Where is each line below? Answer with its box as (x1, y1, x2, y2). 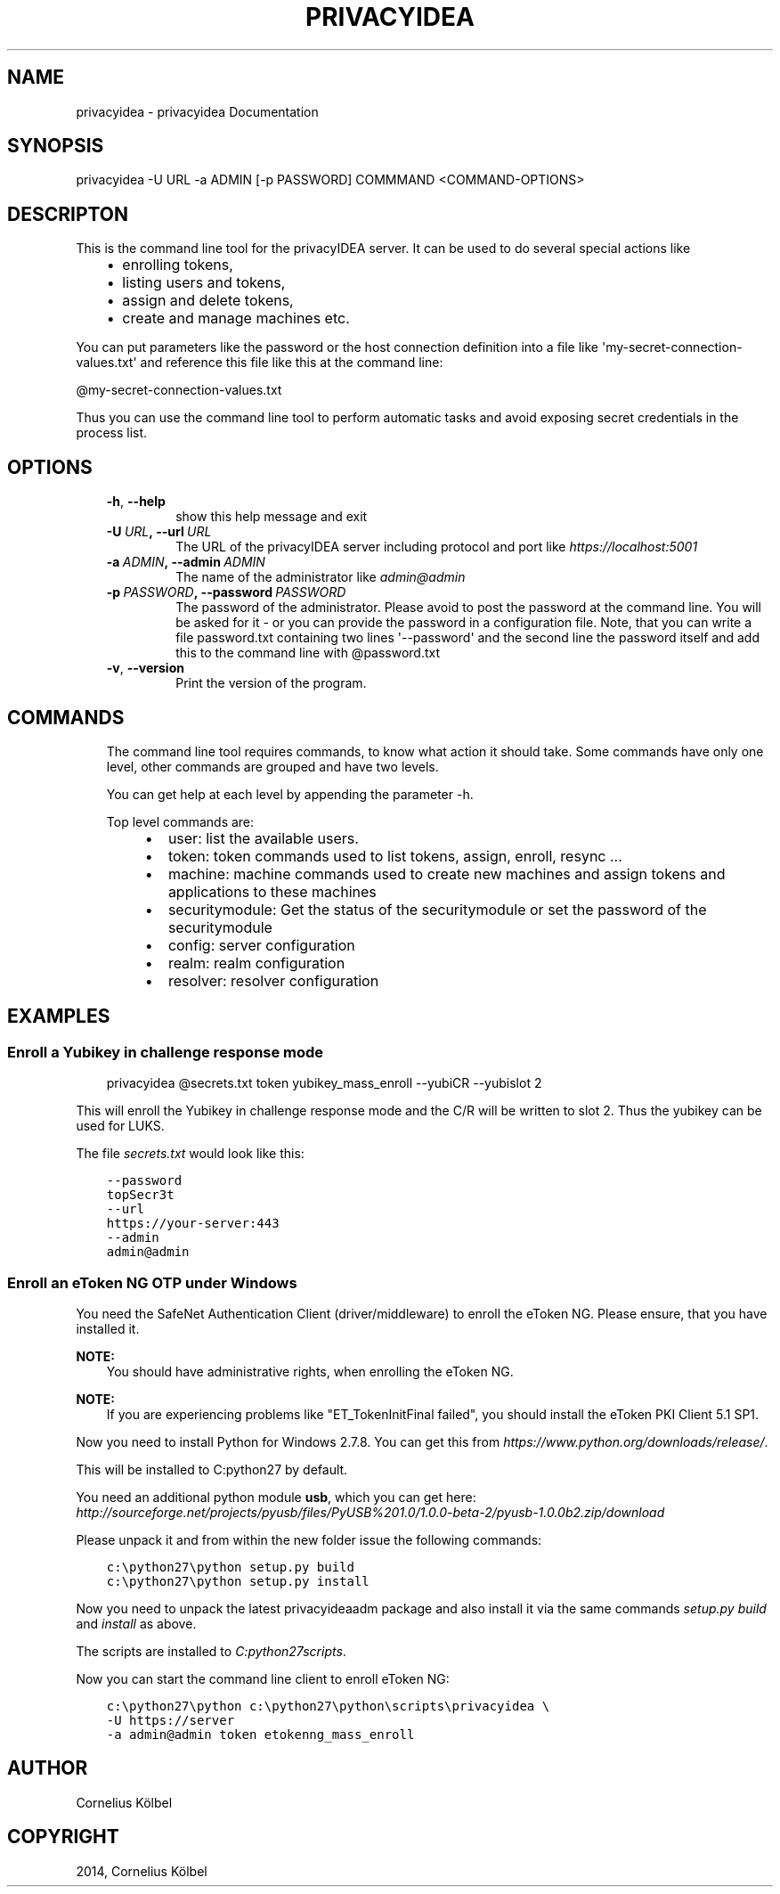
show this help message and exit (175, 509, 368, 525)
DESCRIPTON (7, 202, 129, 225)
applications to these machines (167, 882, 377, 901)
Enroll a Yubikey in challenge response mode (7, 1042, 324, 1061)
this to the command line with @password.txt (175, 645, 441, 661)
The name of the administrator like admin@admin (175, 569, 466, 585)
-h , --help (106, 494, 166, 510)
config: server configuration (167, 935, 355, 954)
